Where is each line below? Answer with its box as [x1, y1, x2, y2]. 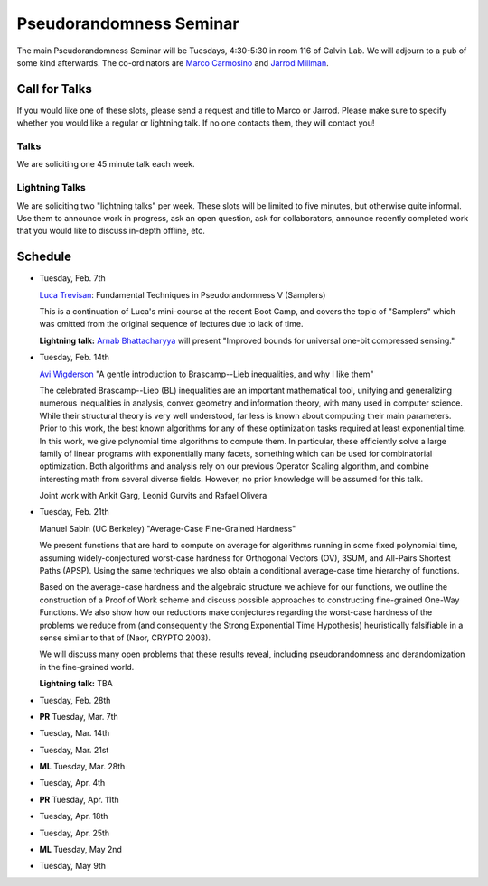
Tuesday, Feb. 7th [39, 273, 106, 284]
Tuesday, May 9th [39, 861, 107, 872]
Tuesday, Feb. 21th [39, 507, 109, 518]
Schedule [16, 249, 72, 265]
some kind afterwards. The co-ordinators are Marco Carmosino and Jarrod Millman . [16, 57, 329, 68]
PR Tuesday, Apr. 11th [39, 794, 119, 805]
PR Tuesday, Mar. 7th [39, 711, 119, 722]
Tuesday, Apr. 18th [39, 811, 108, 822]
